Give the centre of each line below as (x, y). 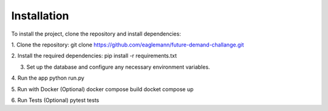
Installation (40, 16)
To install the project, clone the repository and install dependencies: (96, 34)
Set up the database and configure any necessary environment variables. (118, 67)
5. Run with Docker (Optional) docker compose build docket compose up (102, 89)
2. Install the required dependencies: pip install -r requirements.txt (94, 56)
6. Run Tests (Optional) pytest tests (55, 100)
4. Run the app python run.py (48, 78)
